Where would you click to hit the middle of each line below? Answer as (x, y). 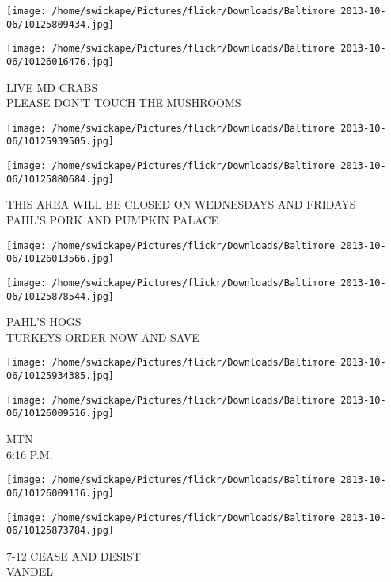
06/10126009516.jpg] (61, 414)
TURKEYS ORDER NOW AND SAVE (103, 337)
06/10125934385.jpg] (61, 376)
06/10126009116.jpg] (61, 493)
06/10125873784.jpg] (61, 531)
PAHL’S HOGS (44, 322)
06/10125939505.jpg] (61, 142)
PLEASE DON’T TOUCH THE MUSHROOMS (124, 103)
